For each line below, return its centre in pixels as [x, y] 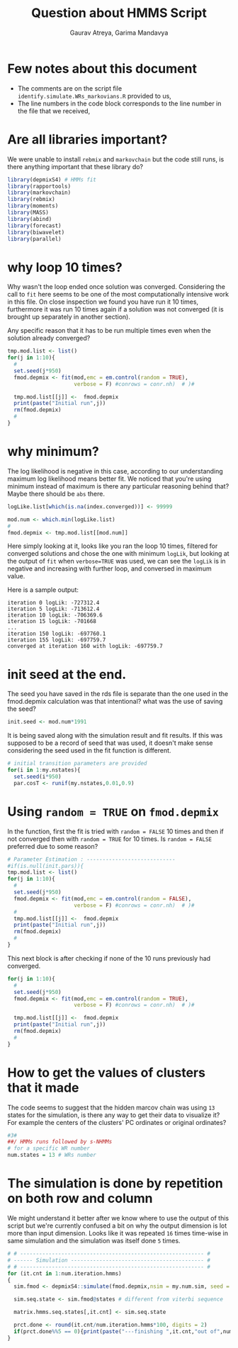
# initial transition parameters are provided [77, 764]
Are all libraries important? [87, 139]
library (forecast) [34, 225]
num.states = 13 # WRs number [52, 1155]
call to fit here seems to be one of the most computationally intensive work [118, 295]
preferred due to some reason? [53, 846]
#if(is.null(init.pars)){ [45, 866]
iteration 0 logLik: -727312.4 [53, 603]
